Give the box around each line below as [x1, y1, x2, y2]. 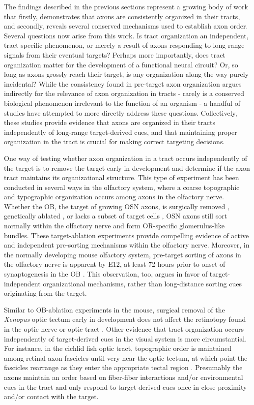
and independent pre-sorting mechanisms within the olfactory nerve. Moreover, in [4, 240, 250, 250]
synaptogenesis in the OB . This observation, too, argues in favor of [4, 269, 208, 279]
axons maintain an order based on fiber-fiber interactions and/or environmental [4, 372, 243, 382]
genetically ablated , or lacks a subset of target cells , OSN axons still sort [4, 211, 227, 221]
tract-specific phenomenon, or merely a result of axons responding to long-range [4, 40, 245, 50]
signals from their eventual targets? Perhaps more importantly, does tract [4, 49, 226, 60]
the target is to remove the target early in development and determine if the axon [4, 162, 250, 173]
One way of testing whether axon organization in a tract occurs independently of [4, 153, 247, 163]
